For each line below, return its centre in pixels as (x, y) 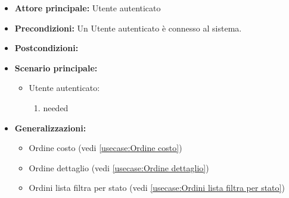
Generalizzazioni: (50, 128)
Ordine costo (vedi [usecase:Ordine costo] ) (105, 148)
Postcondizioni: (46, 48)
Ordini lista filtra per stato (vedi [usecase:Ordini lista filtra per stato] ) (157, 188)
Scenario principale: (56, 67)
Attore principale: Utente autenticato (88, 8)
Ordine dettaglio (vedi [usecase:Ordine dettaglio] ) (119, 167)
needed (56, 107)
